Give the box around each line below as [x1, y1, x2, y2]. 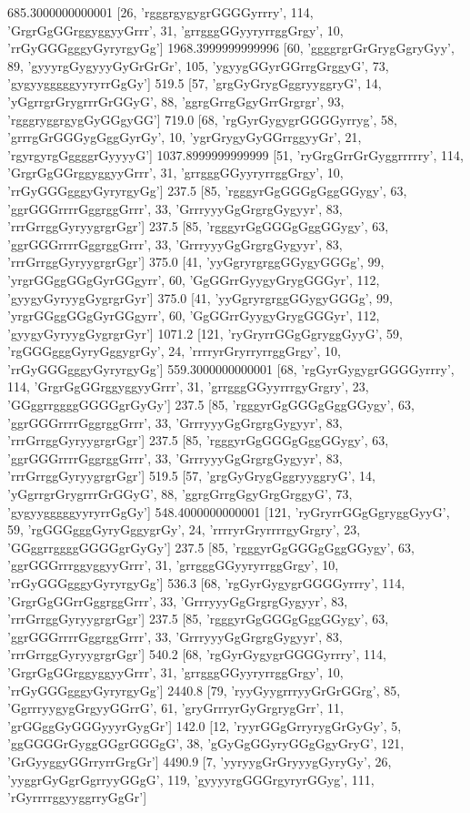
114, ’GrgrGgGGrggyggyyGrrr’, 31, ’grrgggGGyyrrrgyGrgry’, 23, [7, 377, 369, 396]
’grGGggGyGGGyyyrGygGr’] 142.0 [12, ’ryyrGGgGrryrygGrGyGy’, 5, [7, 716, 402, 735]
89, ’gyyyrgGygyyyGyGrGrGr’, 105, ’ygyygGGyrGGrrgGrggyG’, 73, [7, 56, 389, 75]
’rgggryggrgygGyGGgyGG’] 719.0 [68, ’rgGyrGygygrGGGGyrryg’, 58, [7, 109, 397, 128]
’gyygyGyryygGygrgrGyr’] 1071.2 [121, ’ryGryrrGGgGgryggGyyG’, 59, [7, 323, 403, 342]
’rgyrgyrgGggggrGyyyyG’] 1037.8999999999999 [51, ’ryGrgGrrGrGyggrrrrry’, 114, [7, 145, 464, 164]
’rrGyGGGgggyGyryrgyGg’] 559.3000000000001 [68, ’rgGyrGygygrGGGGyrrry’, [7, 359, 455, 378]
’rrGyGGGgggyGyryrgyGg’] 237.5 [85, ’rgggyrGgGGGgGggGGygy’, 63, [7, 180, 407, 199]
